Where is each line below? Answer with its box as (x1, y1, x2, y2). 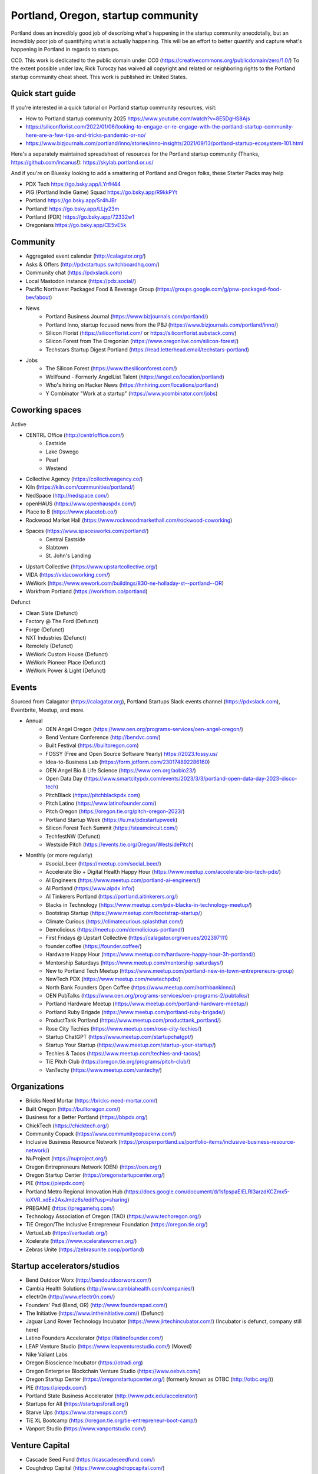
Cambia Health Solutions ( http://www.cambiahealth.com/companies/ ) (25, 1285, 194, 1292)
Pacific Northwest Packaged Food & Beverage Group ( (25, 285, 158, 292)
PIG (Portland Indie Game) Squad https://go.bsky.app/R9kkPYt (25, 189, 178, 196)
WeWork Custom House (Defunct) (25, 650, 108, 657)
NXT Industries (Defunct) (25, 634, 87, 641)
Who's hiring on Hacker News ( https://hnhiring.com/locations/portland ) (45, 381, 219, 389)
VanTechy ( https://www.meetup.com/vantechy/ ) (45, 1066, 162, 1073)
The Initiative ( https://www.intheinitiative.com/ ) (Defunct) (25, 1310, 164, 1317)
